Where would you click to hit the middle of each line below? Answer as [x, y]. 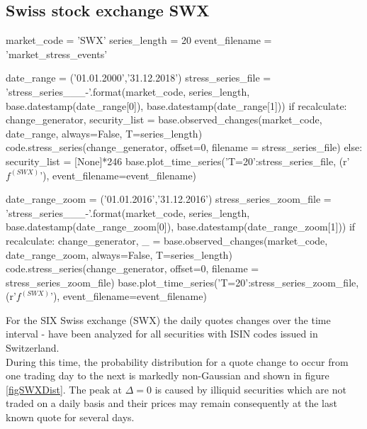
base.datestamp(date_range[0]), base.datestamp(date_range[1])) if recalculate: [176, 105]
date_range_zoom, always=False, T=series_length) [119, 254]
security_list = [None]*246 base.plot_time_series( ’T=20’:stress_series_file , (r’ [178, 161]
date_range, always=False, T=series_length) [104, 133]
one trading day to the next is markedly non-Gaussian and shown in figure [168, 375]
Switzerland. [33, 348]
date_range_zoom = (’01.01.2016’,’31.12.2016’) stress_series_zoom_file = [169, 199]
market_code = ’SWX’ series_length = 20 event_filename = [139, 40]
